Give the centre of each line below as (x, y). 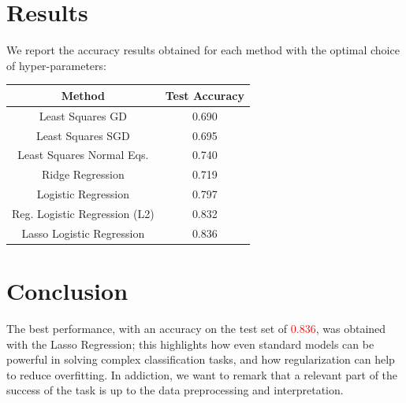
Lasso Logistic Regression (83, 233)
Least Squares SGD (83, 135)
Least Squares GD (83, 115)
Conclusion (67, 290)
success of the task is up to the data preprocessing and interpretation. (175, 390)
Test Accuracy (205, 95)
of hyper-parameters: (56, 65)
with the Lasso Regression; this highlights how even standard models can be (190, 344)
